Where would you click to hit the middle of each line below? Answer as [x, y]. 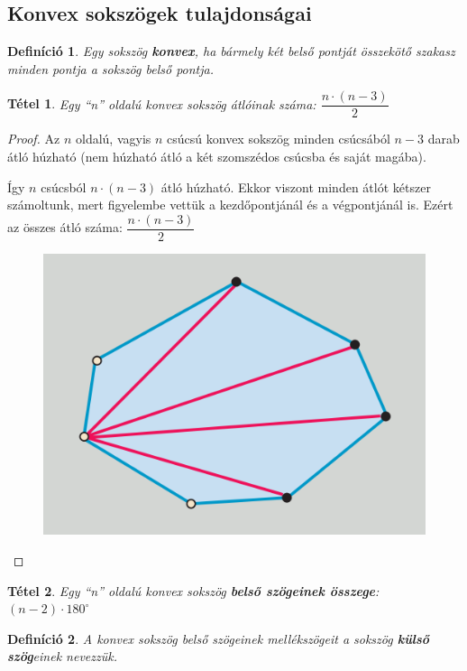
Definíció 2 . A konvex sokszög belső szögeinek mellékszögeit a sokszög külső [219, 638]
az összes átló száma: [65, 227]
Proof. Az [34, 139]
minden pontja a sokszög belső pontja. [110, 68]
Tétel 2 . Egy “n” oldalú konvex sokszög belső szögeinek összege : [193, 590]
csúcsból [64, 186]
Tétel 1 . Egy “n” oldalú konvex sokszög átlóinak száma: [162, 103]
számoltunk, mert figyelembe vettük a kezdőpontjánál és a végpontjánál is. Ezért [230, 205]
